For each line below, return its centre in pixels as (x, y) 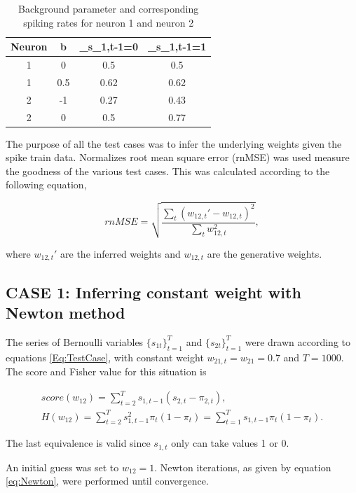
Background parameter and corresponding (109, 8)
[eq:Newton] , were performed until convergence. (107, 481)
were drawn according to (298, 341)
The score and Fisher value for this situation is (106, 371)
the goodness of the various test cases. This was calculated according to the (168, 171)
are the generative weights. (265, 253)
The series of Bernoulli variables (75, 341)
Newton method (66, 312)
